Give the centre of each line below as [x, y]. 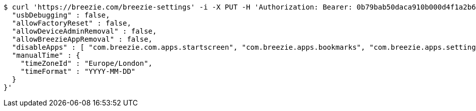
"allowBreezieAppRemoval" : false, [82, 39]
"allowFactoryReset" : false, [71, 23]
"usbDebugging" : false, [61, 15]
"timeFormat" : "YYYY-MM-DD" [78, 71]
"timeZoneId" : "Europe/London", [87, 63]
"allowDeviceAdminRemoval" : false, [84, 31]
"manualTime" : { [46, 55]
